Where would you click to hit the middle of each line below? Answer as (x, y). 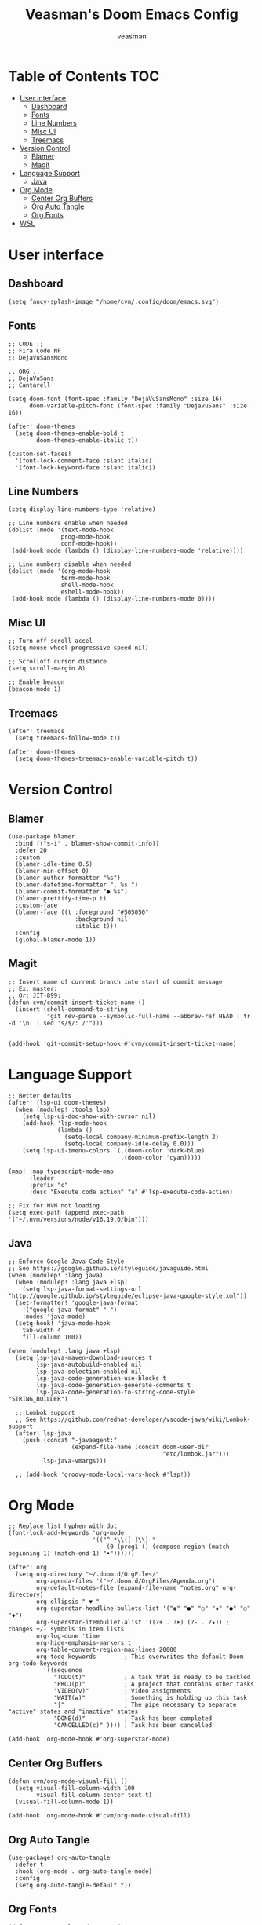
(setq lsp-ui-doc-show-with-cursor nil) (89, 1116)
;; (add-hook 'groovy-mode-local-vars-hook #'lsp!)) (103, 1474)
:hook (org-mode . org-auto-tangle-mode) (84, 1872)
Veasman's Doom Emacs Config (132, 15)
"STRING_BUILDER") (38, 1399)
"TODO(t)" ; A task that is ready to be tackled (152, 1678)
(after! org (27, 1568)
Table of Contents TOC (84, 76)
